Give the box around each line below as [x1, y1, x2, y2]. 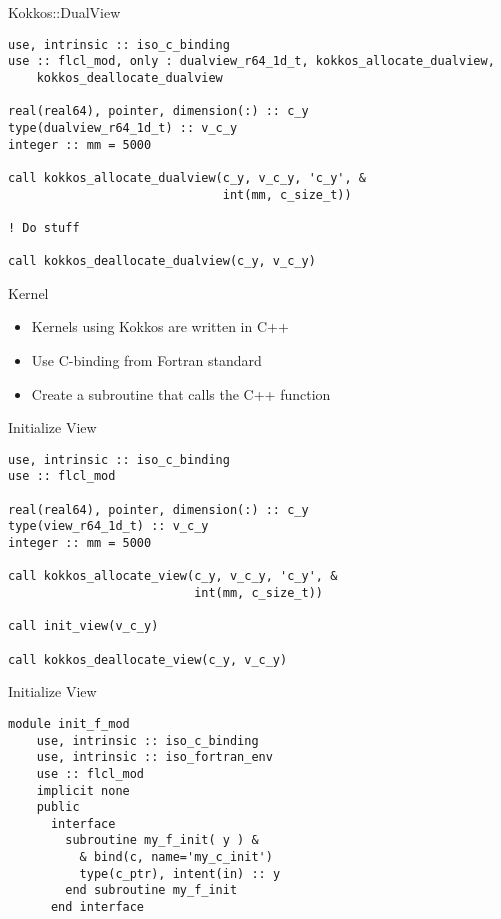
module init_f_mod [8, 716, 130, 731]
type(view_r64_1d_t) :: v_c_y [8, 519, 209, 534]
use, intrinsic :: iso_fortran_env [36, 750, 273, 765]
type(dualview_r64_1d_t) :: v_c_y [8, 120, 238, 135]
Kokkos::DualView [8, 2, 121, 22]
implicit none [36, 783, 130, 798]
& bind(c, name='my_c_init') [79, 850, 273, 865]
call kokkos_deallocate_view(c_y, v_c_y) [8, 652, 288, 667]
